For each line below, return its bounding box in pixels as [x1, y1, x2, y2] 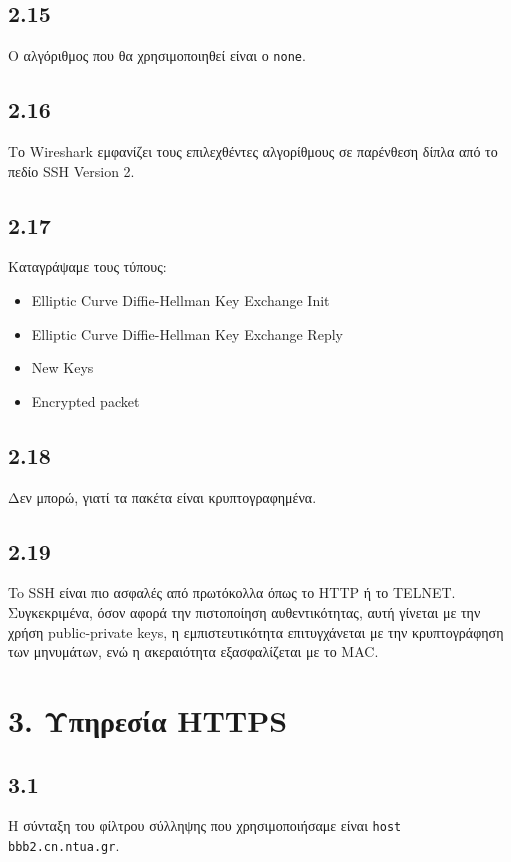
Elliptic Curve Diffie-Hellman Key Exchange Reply [31, 323, 343, 344]
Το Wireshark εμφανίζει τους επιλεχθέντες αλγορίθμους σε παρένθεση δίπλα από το [8, 141, 498, 162]
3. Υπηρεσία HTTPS [8, 699, 288, 740]
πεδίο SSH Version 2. [8, 160, 135, 181]
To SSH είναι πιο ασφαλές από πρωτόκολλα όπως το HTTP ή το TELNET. [8, 582, 456, 603]
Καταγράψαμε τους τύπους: [8, 256, 167, 277]
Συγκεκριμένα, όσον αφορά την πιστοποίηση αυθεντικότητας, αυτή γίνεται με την [8, 602, 481, 623]
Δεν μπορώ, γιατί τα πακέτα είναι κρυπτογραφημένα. [8, 486, 317, 507]
